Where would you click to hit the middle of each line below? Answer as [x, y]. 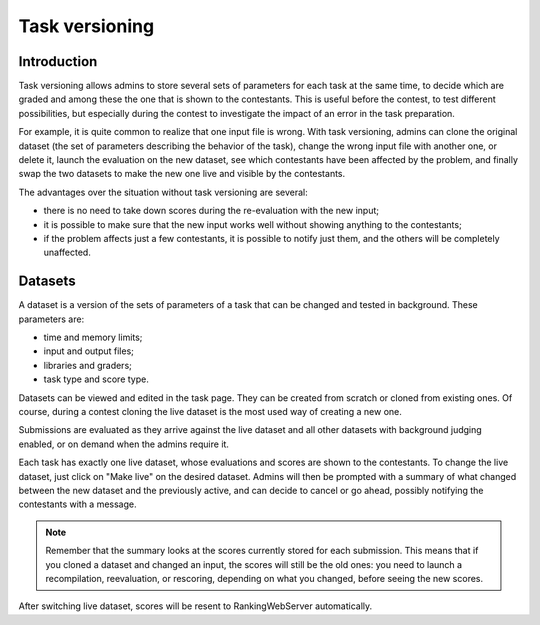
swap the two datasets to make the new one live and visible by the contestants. [182, 174]
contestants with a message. [77, 504]
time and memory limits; [93, 337]
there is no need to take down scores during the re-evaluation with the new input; [211, 211]
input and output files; [89, 351]
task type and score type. [96, 379]
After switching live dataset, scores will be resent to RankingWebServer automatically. [195, 606]
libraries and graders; [87, 365]
